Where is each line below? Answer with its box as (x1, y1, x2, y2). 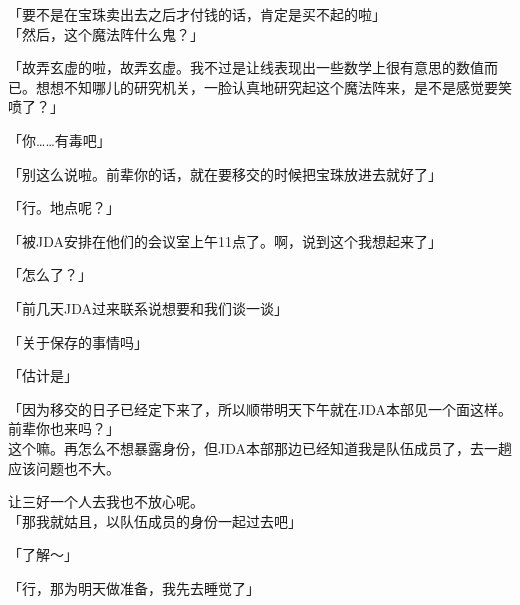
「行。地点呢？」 (8, 197, 120, 218)
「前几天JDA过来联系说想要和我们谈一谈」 (8, 297, 288, 318)
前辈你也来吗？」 (8, 418, 120, 439)
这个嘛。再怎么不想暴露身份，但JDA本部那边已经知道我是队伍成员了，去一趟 (8, 437, 512, 458)
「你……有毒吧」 (8, 129, 111, 150)
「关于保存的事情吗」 (8, 331, 148, 352)
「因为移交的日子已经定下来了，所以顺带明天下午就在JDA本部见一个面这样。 (8, 398, 512, 419)
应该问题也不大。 (8, 457, 120, 478)
